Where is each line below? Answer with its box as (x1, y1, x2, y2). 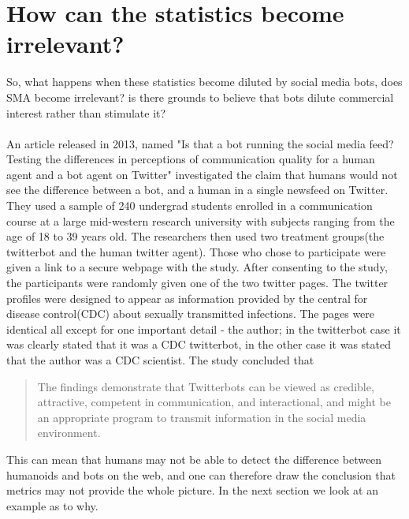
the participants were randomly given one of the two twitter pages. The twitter (6, 274, 389, 291)
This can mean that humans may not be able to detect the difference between (6, 450, 382, 467)
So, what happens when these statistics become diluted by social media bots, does (6, 73, 403, 90)
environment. (37, 424, 101, 441)
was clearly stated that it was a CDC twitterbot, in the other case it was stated (6, 336, 391, 353)
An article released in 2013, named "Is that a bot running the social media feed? (6, 135, 394, 151)
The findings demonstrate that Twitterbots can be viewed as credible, (37, 378, 374, 394)
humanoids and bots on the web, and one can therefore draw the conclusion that (6, 466, 396, 483)
